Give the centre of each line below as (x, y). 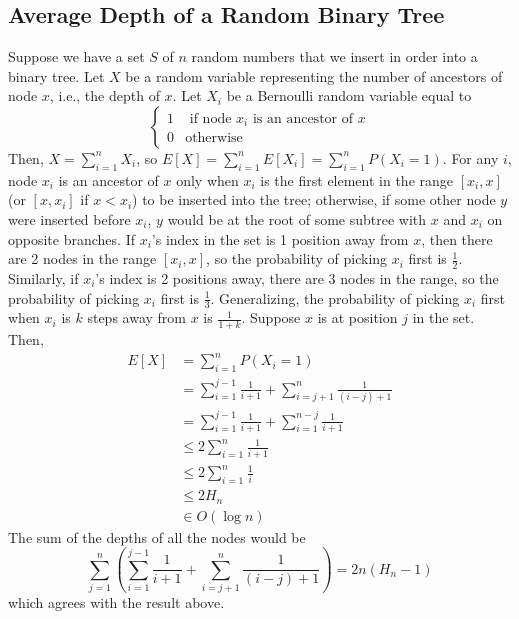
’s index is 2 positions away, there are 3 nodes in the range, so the (297, 277)
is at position (357, 317)
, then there (457, 238)
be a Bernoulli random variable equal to (349, 95)
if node (210, 118)
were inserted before (69, 218)
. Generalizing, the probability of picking (335, 297)
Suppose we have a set (76, 56)
